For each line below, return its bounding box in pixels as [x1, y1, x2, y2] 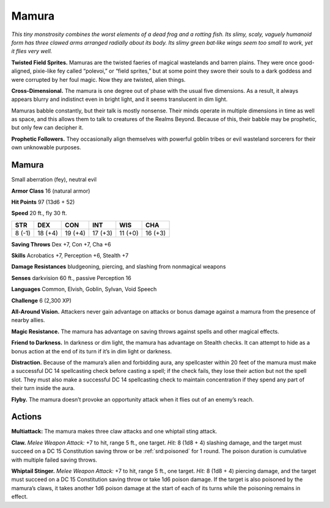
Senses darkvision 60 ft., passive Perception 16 [11, 274, 131, 281]
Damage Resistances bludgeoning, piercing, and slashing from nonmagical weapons [11, 263, 226, 270]
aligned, [11, 67, 32, 75]
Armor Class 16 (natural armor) [11, 187, 90, 194]
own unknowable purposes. [11, 144, 82, 151]
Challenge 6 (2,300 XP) [11, 296, 71, 304]
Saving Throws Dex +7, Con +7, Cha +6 [11, 240, 111, 248]
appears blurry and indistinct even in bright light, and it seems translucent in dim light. [11, 95, 228, 103]
